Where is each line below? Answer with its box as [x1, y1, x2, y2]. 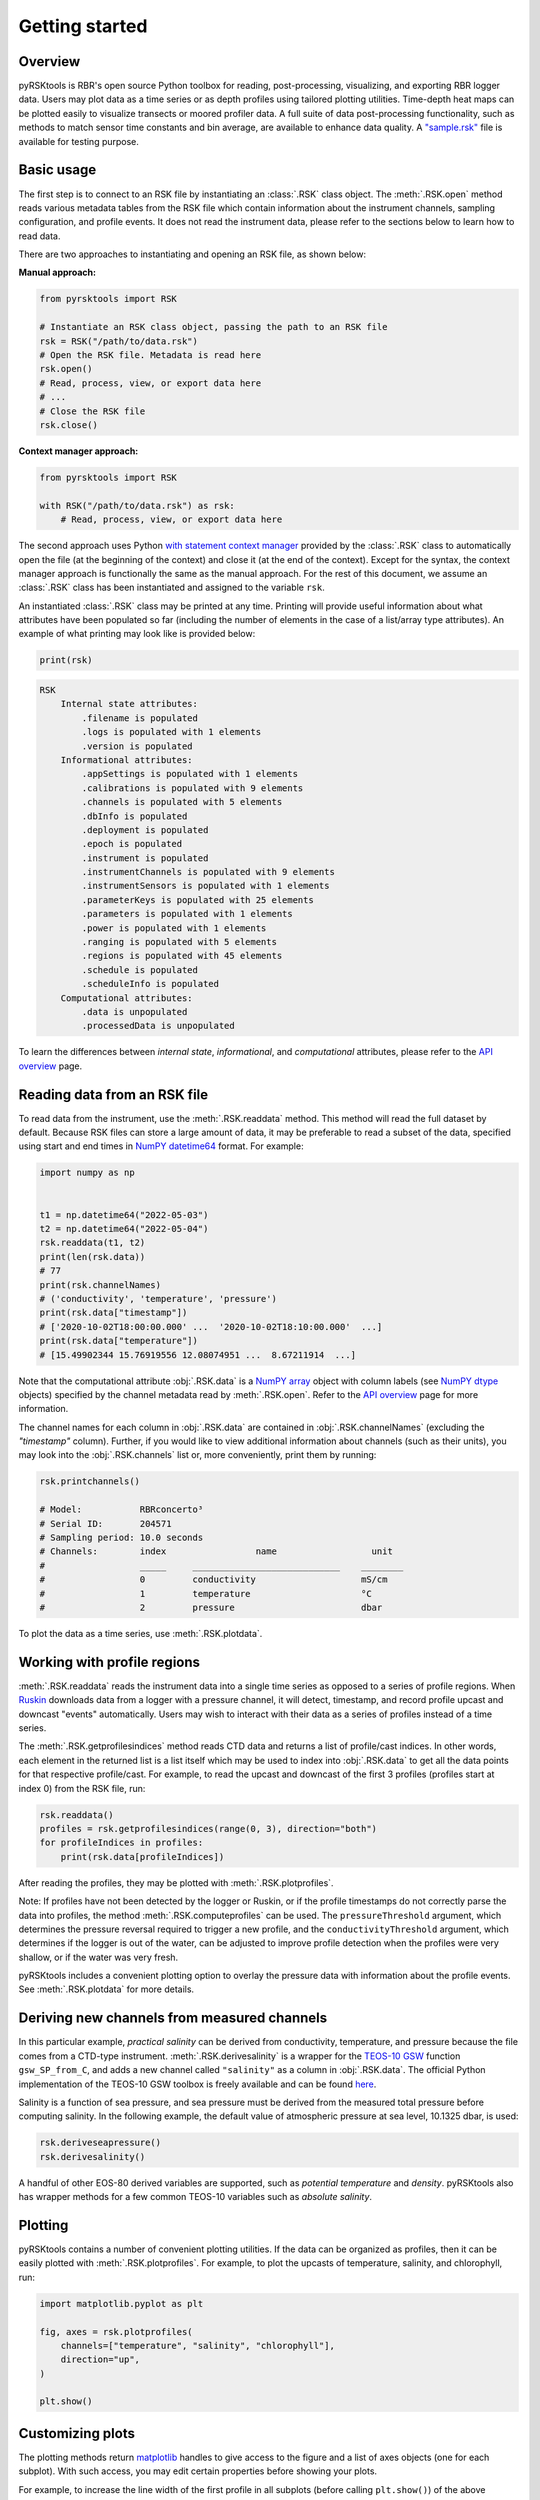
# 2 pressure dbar [39, 1601, 383, 1613]
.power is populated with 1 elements [81, 922, 267, 934]
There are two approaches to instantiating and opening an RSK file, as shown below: [18, 248, 367, 260]
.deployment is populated [81, 824, 209, 835]
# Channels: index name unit [39, 1546, 394, 1557]
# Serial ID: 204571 [39, 1518, 172, 1529]
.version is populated [81, 740, 194, 752]
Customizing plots [18, 2425, 135, 2442]
